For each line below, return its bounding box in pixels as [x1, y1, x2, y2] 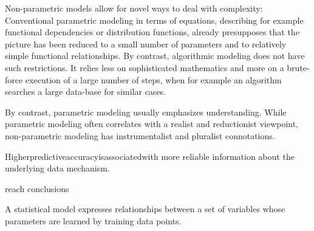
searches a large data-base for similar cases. [5, 85, 166, 98]
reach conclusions [5, 182, 69, 195]
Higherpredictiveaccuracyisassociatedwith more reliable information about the [5, 150, 295, 162]
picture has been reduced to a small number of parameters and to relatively [5, 37, 287, 50]
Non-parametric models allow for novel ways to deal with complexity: [5, 2, 263, 14]
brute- [287, 61, 310, 74]
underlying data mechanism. [5, 162, 110, 174]
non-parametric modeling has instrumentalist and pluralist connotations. [5, 129, 275, 142]
